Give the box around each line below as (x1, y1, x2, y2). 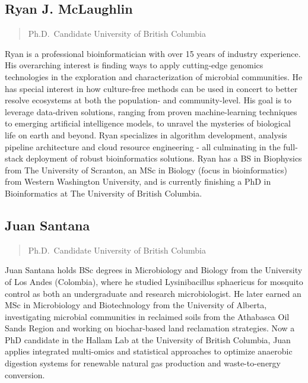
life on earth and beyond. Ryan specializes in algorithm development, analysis (5, 128, 287, 141)
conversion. (5, 368, 45, 381)
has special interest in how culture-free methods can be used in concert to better (5, 82, 298, 94)
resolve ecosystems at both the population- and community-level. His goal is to (5, 94, 292, 106)
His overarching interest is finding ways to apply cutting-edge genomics (5, 59, 263, 71)
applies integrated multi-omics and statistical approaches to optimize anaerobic (5, 345, 293, 357)
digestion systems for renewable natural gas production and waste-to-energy (5, 357, 281, 369)
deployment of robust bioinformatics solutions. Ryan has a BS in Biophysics (26, 152, 302, 164)
